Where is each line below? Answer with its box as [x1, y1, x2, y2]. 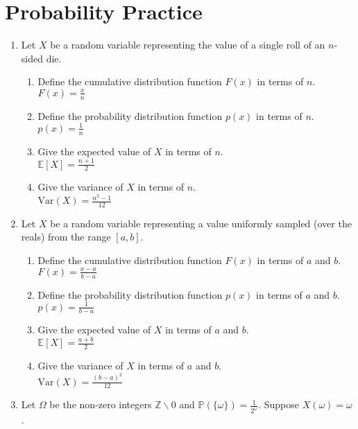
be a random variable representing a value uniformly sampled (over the [50, 216, 352, 230]
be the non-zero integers [49, 397, 152, 412]
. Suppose [258, 397, 300, 412]
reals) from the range [21, 229, 111, 244]
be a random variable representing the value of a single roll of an [50, 37, 325, 52]
